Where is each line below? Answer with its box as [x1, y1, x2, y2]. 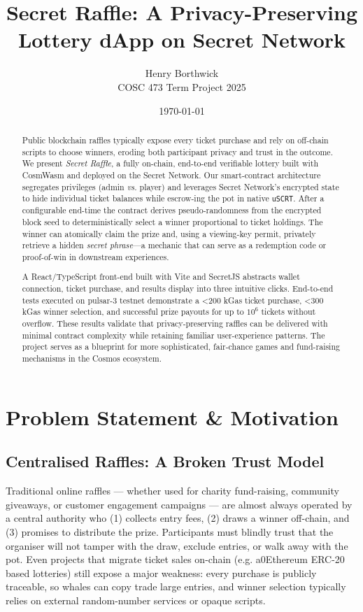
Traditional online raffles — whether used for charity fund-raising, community [6, 483, 339, 498]
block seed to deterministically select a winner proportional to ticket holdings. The [22, 215, 323, 227]
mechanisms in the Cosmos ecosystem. [22, 353, 162, 364]
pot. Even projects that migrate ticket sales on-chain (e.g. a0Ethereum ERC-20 [6, 552, 345, 567]
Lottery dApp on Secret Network [17, 25, 346, 54]
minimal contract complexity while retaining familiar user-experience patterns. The [22, 329, 325, 341]
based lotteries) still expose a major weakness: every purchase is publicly [6, 565, 317, 580]
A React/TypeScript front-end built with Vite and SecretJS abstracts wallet [22, 271, 300, 283]
